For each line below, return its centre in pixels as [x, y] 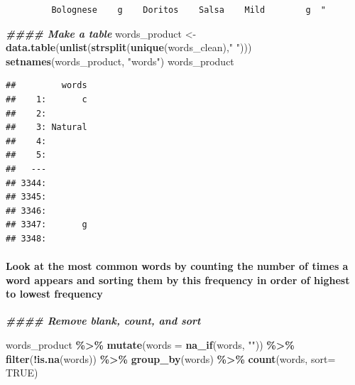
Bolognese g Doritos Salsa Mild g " [189, 10]
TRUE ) [22, 373]
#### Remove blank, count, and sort [103, 321]
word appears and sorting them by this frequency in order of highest [178, 280]
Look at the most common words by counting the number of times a [177, 266]
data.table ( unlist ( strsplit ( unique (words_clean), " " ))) [129, 47]
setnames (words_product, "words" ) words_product [120, 61]
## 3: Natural [47, 128]
